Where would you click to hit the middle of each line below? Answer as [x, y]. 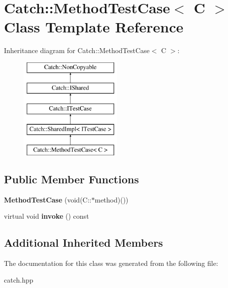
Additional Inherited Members [83, 243]
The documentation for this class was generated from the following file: [111, 263]
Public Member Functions [71, 179]
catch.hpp [19, 279]
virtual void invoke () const [47, 216]
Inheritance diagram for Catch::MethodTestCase [77, 50]
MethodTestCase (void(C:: [48, 199]
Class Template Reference [94, 27]
